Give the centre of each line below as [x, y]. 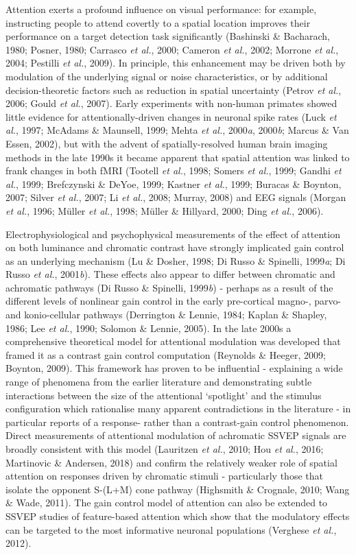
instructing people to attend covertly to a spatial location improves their [158, 22]
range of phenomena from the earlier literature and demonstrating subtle [159, 382]
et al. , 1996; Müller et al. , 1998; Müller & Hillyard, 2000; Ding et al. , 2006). [165, 210]
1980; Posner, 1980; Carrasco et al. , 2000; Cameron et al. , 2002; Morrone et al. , [172, 49]
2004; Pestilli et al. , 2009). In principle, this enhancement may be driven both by [176, 63]
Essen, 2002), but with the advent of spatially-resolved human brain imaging [167, 143]
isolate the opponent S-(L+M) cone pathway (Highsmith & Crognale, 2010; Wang [178, 489]
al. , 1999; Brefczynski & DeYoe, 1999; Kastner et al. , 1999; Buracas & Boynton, [174, 184]
